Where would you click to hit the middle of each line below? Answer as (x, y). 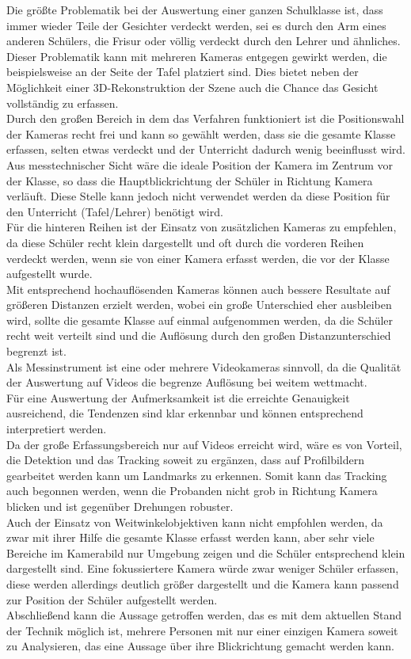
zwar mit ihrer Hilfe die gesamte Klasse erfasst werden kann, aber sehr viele (190, 537)
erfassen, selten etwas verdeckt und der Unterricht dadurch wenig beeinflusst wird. (206, 149)
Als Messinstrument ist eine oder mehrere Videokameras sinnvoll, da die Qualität (204, 366)
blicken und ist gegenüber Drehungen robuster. (120, 506)
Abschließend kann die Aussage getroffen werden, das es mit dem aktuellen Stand (204, 615)
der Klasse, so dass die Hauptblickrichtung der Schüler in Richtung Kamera (190, 180)
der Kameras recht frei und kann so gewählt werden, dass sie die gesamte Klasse (201, 133)
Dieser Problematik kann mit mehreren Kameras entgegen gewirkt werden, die (197, 56)
